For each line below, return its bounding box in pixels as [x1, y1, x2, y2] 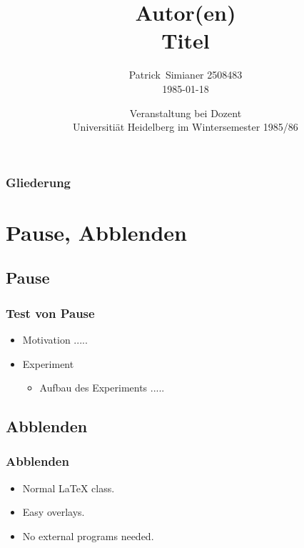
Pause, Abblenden [6, 217, 188, 246]
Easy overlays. [22, 504, 85, 519]
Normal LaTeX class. [22, 480, 115, 495]
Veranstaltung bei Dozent [129, 105, 242, 120]
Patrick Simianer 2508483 [128, 67, 243, 82]
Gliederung [6, 173, 71, 191]
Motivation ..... [22, 332, 88, 347]
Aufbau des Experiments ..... [39, 380, 165, 395]
